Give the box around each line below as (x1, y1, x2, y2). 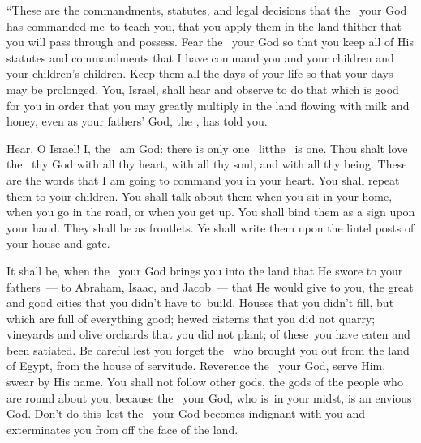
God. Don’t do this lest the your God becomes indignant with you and (6, 405, 366, 422)
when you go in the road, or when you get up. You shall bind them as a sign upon (6, 203, 415, 220)
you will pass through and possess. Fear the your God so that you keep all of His (6, 33, 414, 50)
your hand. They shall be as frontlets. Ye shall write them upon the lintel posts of (6, 219, 415, 236)
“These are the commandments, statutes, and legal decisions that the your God (6, 2, 407, 18)
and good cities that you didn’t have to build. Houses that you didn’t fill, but (6, 294, 394, 311)
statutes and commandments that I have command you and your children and (6, 49, 394, 66)
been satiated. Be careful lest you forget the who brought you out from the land (6, 341, 410, 358)
